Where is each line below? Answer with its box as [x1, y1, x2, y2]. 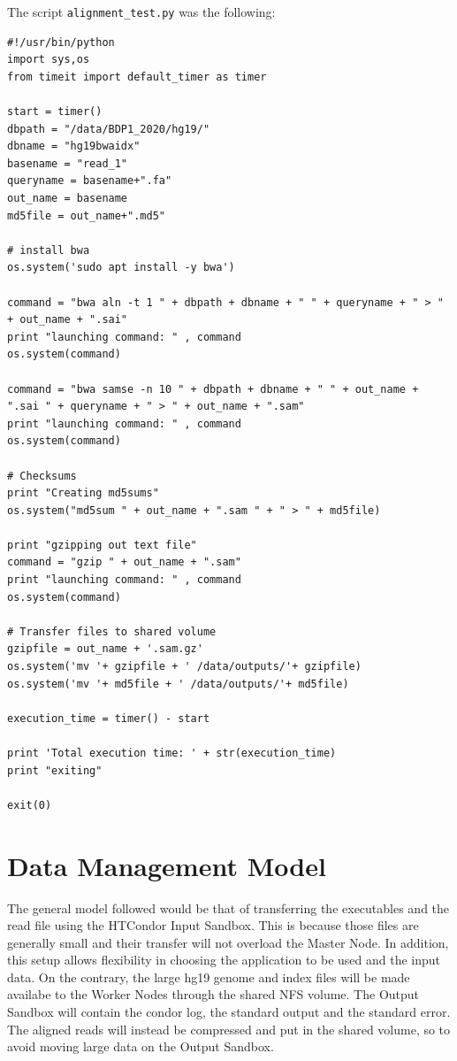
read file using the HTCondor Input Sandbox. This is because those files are [7, 916, 419, 934]
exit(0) [7, 798, 52, 811]
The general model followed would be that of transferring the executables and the [7, 898, 450, 917]
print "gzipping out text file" [7, 538, 197, 551]
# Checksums [7, 469, 77, 482]
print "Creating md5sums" [7, 487, 159, 500]
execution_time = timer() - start [7, 711, 210, 725]
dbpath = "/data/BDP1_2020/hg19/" [7, 122, 210, 135]
